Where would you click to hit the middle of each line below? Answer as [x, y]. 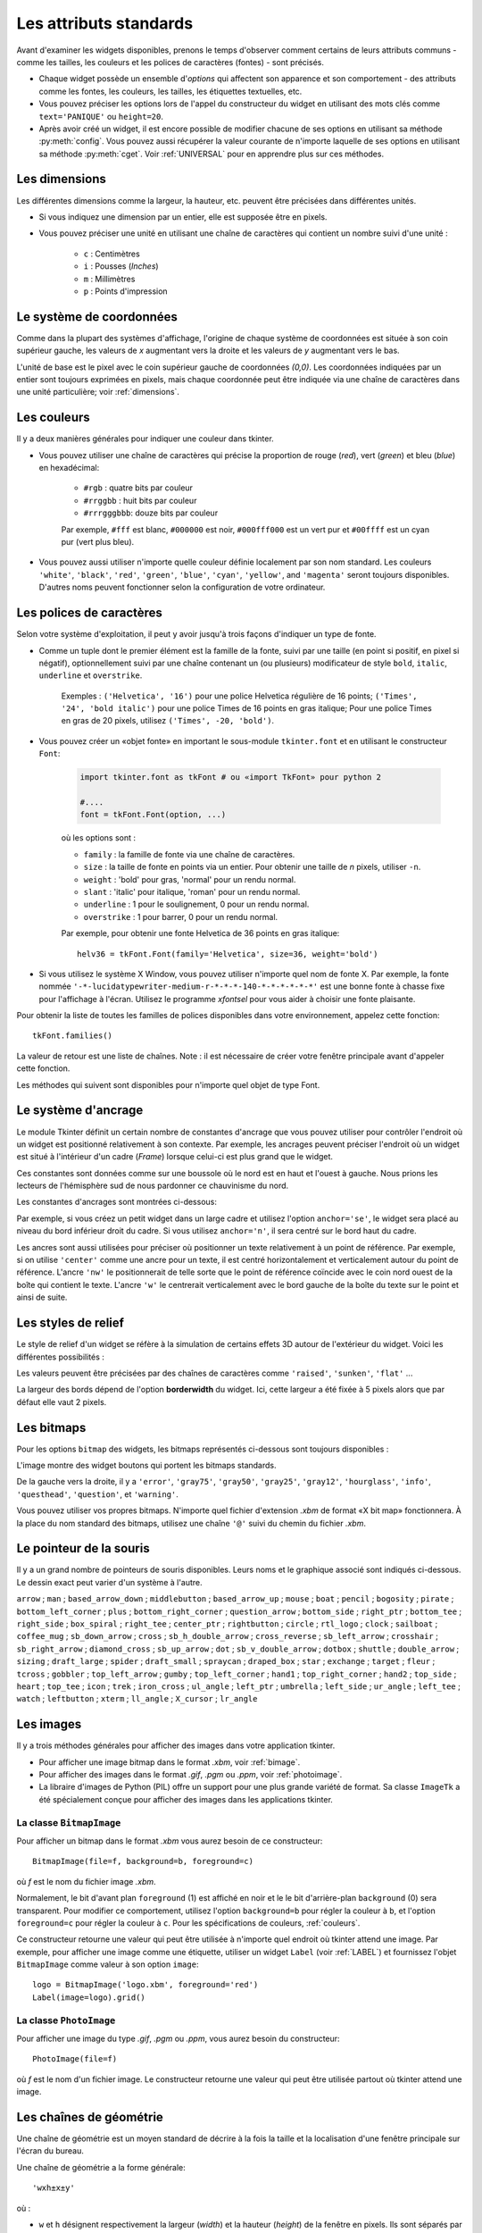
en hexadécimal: [69, 468]
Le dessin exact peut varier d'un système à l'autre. [109, 1582]
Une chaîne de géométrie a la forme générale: [101, 2167]
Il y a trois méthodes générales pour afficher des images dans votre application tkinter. [176, 1745]
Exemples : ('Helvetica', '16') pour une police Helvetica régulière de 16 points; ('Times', [239, 696]
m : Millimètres [109, 279]
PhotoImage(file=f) [75, 2059]
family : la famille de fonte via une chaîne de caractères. [189, 854]
